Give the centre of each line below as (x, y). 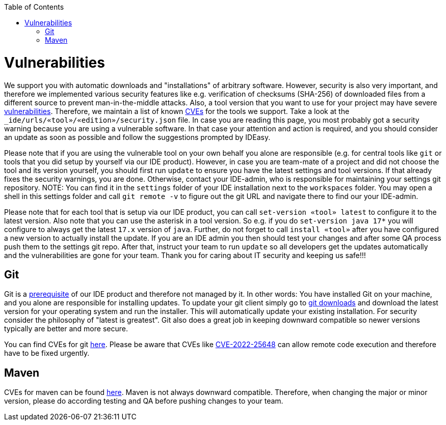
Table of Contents (34, 7)
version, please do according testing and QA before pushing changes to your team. (144, 401)
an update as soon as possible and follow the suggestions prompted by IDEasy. (137, 137)
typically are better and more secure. (66, 329)
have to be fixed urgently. (47, 353)
